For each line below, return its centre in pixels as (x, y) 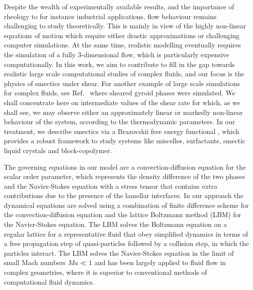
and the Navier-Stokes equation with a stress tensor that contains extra (111, 186)
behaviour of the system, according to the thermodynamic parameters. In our (120, 122)
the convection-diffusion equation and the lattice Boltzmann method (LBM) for (123, 214)
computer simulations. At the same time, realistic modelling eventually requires (123, 45)
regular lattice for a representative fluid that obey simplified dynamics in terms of (126, 234)
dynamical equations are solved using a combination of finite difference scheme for (126, 205)
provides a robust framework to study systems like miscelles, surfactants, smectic (125, 141)
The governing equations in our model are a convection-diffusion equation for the (125, 167)
